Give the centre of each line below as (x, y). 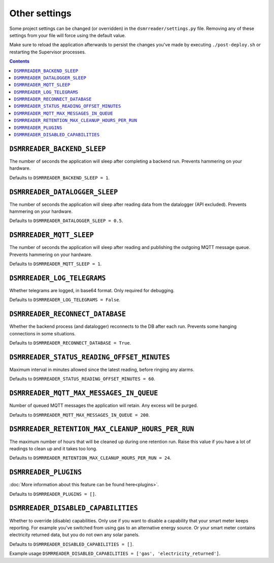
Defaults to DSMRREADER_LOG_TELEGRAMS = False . (65, 300)
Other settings (41, 13)
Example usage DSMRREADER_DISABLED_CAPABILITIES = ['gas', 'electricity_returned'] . (115, 553)
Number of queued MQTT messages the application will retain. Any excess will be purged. (104, 405)
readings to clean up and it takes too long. (53, 448)
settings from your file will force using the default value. (68, 35)
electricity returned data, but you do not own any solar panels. (74, 535)
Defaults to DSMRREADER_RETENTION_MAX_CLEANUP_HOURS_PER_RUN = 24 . (90, 458)
